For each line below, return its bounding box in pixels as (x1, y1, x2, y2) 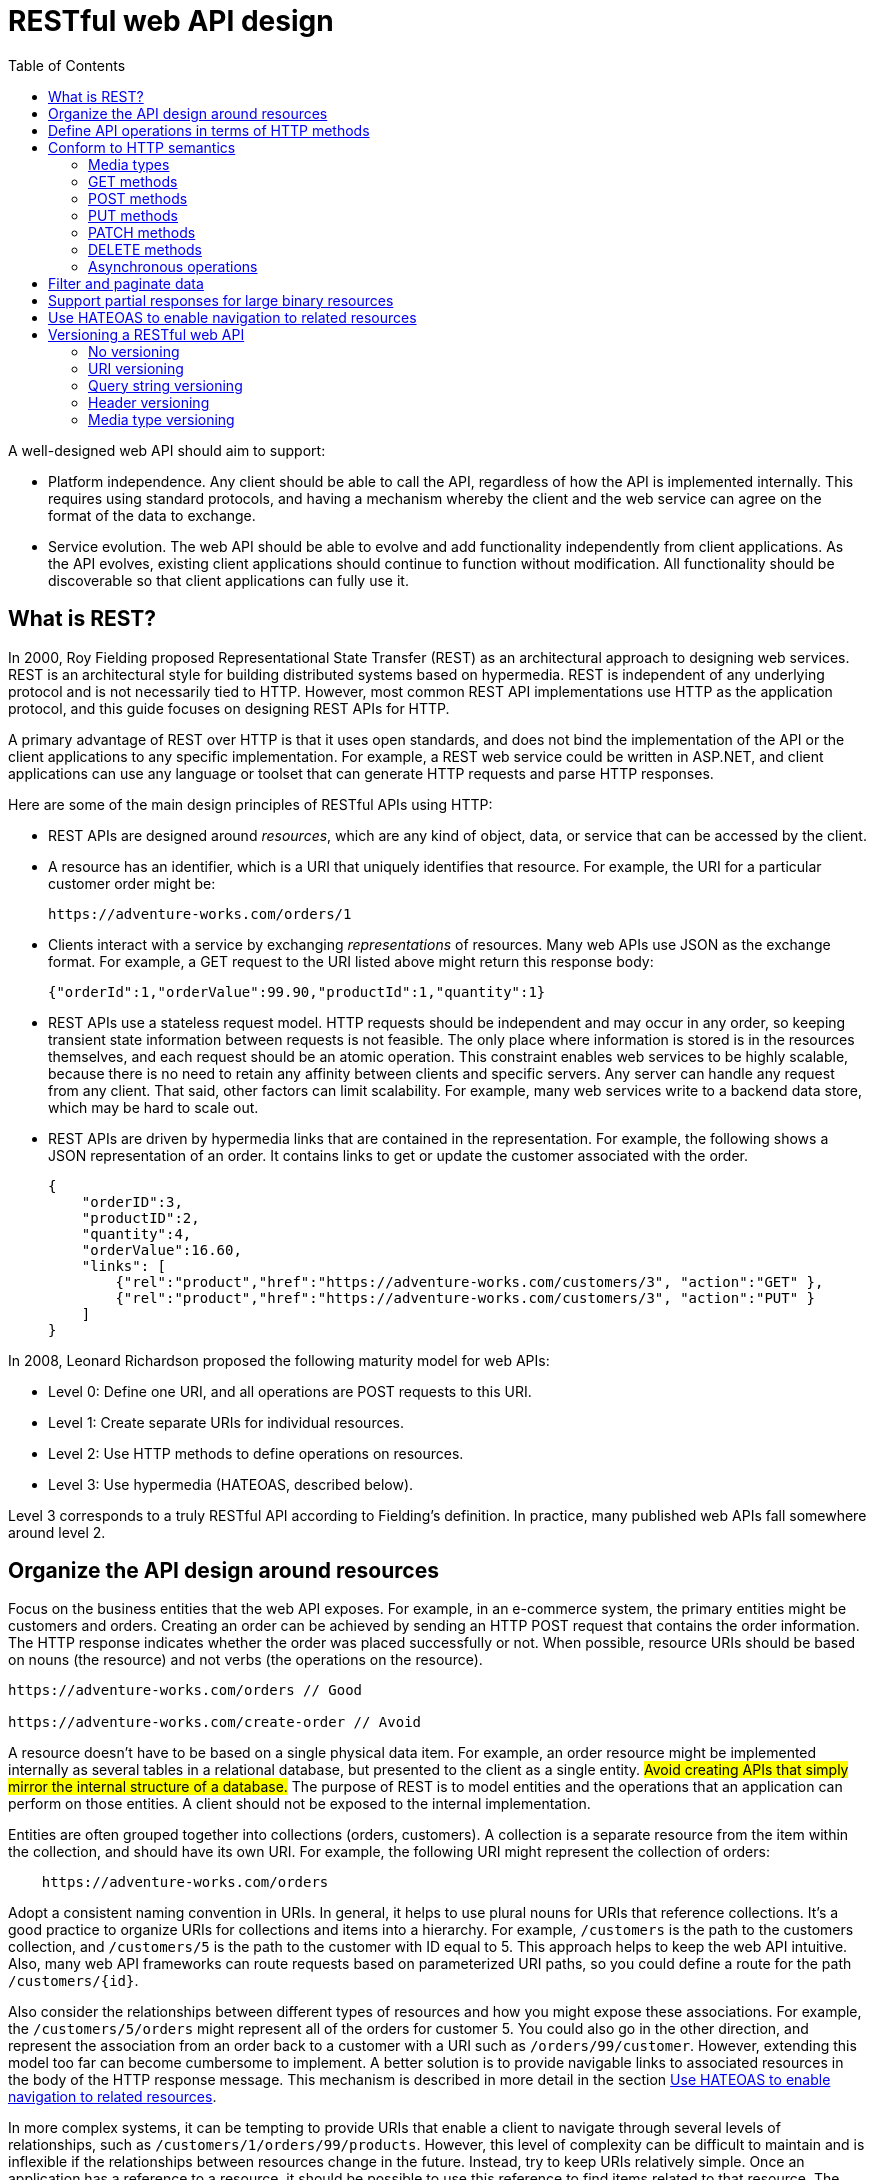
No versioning (88, 342, 180, 360)
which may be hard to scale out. (48, 1098, 259, 1116)
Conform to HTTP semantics (48, 138, 236, 156)
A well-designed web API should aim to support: (8, 441, 326, 459)
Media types (88, 155, 170, 173)
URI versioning (88, 359, 184, 377)
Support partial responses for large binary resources (48, 291, 394, 309)
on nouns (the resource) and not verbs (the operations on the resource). (8, 1651, 483, 1669)
